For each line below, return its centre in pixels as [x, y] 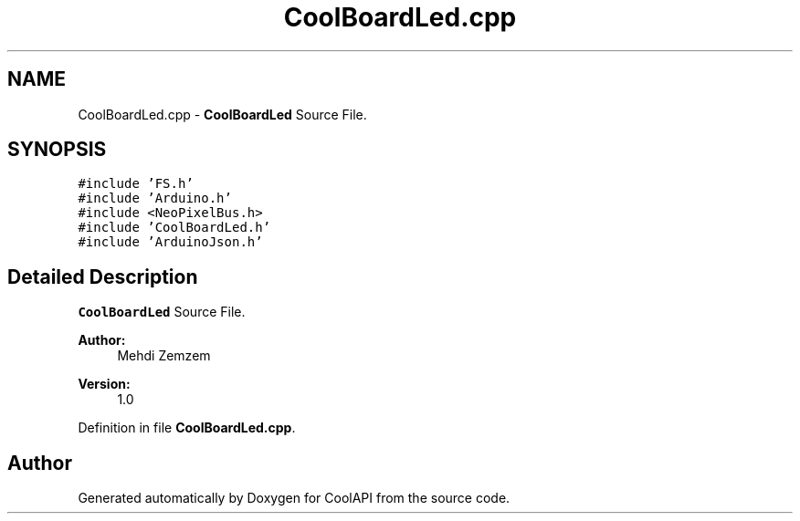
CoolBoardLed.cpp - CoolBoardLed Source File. [222, 114]
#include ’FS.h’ [136, 184]
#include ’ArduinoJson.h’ [170, 242]
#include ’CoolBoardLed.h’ [174, 228]
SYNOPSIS [57, 150]
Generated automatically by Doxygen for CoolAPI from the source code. [294, 498]
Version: [104, 384]
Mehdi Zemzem [164, 356]
